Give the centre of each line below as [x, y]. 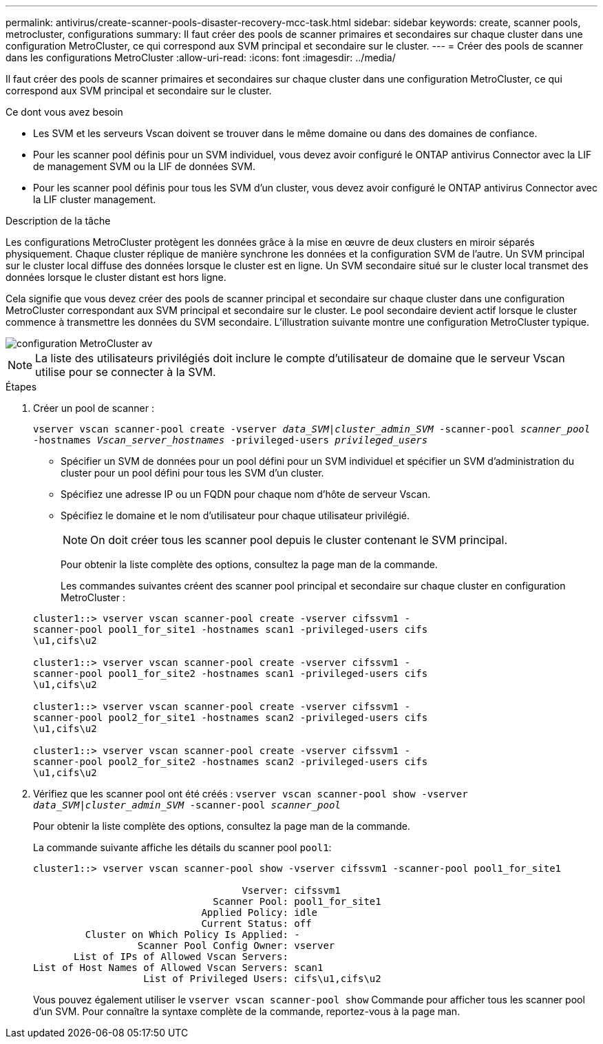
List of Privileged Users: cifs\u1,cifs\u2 [262, 979]
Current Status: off [256, 923]
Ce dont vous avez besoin [64, 112]
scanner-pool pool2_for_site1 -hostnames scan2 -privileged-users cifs [231, 718]
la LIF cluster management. [95, 199]
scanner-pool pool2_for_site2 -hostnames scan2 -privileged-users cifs [231, 762]
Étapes [21, 387]
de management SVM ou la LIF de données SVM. [144, 166]
